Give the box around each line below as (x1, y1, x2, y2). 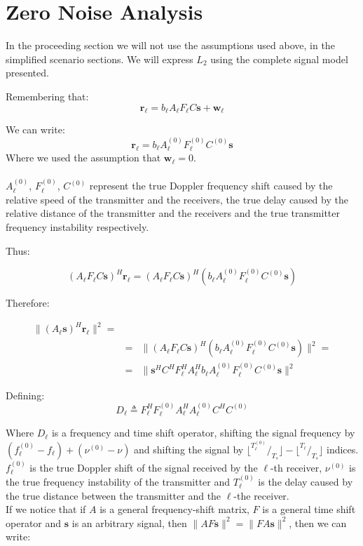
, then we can (289, 515, 347, 530)
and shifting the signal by (134, 441, 244, 456)
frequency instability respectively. (6, 219, 149, 234)
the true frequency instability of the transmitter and (6, 474, 231, 489)
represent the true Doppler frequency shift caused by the (89, 178, 333, 193)
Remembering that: (6, 88, 89, 103)
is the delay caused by (258, 474, 353, 489)
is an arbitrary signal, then (71, 515, 187, 530)
